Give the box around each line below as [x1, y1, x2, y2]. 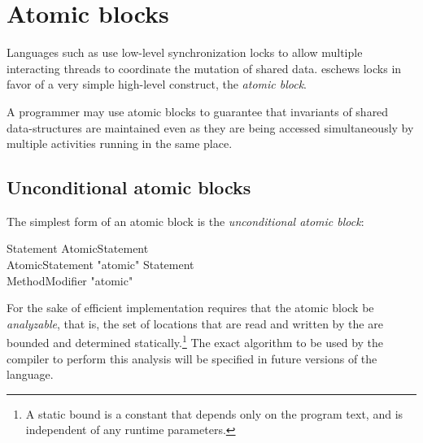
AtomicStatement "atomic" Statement [7, 256, 194, 273]
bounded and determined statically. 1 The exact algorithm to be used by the [7, 332, 384, 351]
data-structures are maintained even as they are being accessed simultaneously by [7, 119, 414, 136]
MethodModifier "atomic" [7, 271, 133, 289]
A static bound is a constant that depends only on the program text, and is [25, 405, 403, 422]
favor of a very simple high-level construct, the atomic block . [7, 76, 307, 93]
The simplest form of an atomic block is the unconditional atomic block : [7, 212, 364, 229]
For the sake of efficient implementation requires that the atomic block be [7, 299, 374, 316]
